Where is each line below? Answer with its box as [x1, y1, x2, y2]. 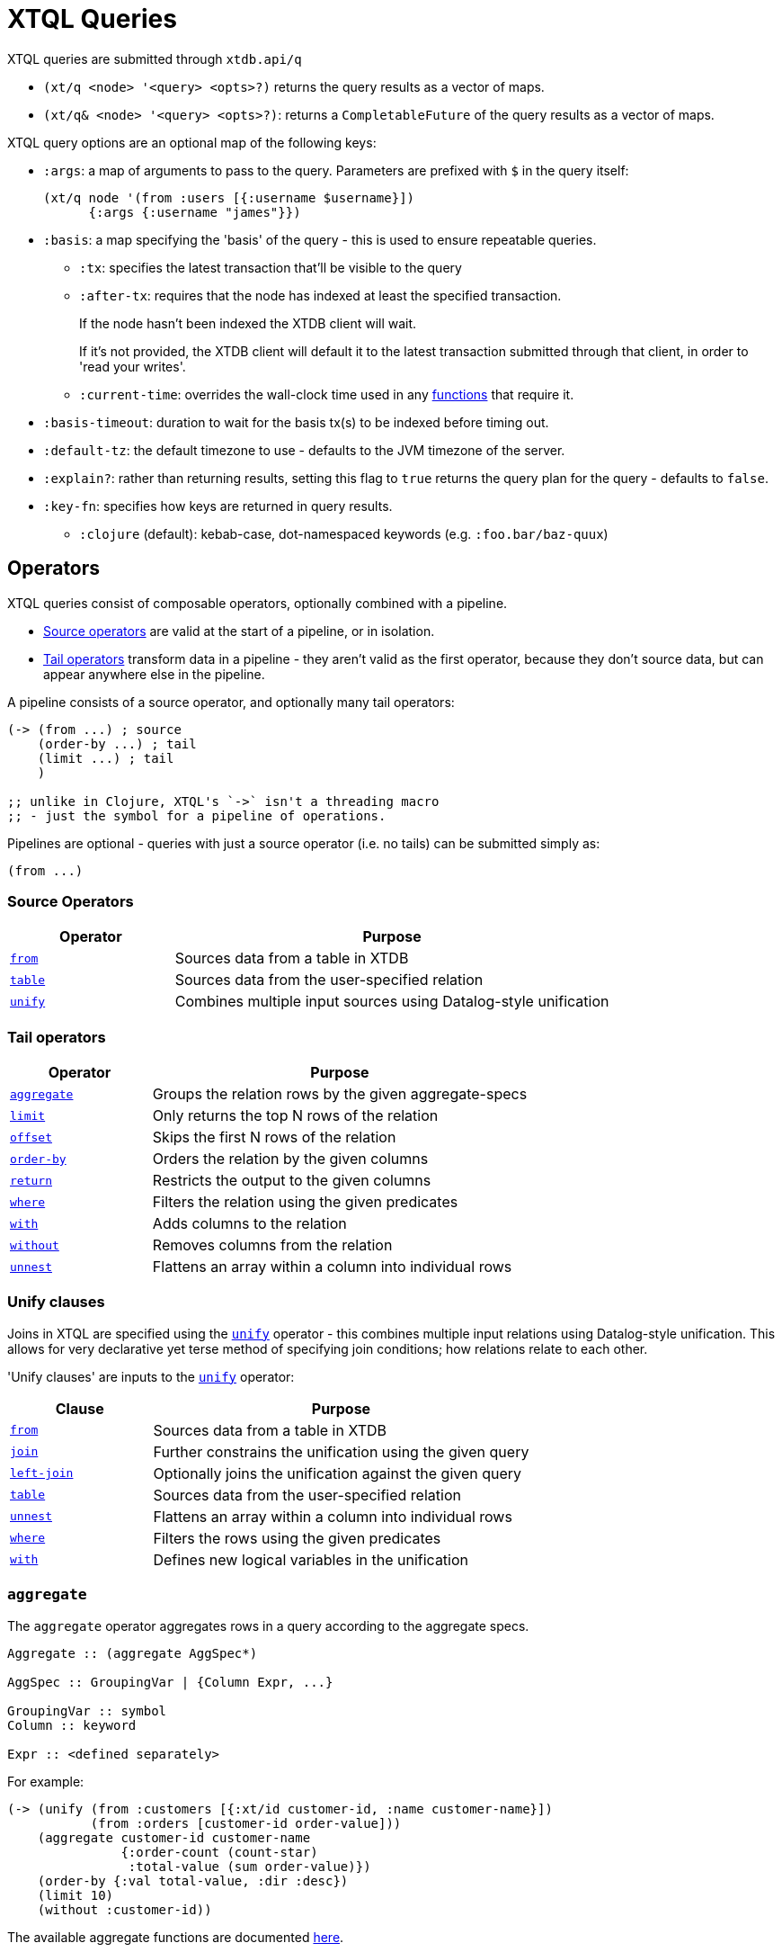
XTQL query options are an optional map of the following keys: [7, 134, 377, 150]
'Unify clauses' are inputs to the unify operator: [7, 1368, 295, 1384]
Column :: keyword [7, 1717, 137, 1733]
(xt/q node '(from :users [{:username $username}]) [43, 190, 415, 205]
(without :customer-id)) [37, 1902, 212, 1917]
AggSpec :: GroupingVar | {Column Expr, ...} [7, 1674, 333, 1689]
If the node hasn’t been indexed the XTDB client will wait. [79, 315, 417, 331]
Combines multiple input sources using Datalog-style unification [174, 992, 609, 1011]
